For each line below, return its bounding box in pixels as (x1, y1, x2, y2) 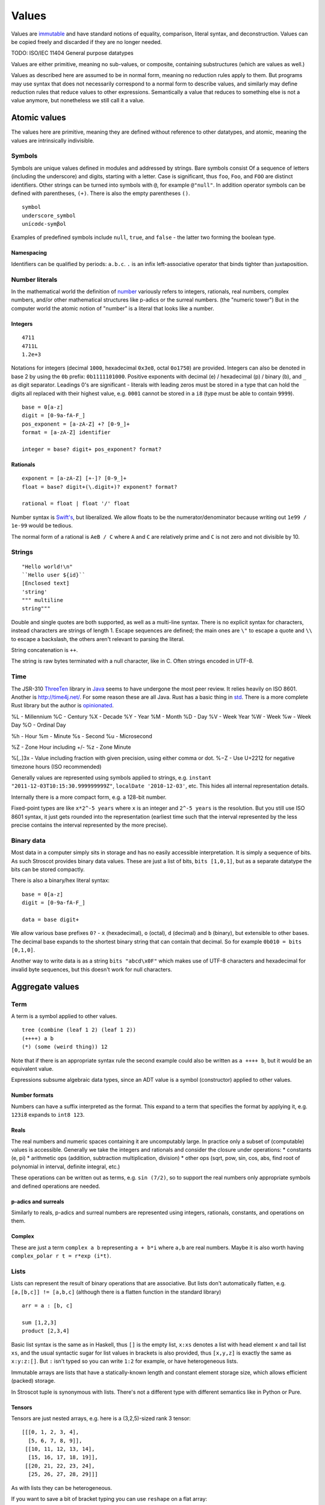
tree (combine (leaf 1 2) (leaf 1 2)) (22, 1026, 137, 1034)
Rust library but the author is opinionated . (11, 702, 114, 709)
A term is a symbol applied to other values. (11, 1013, 117, 1020)
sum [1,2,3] (22, 1319, 57, 1326)
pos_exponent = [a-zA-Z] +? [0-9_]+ (22, 420, 130, 427)
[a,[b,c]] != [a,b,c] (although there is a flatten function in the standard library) (11, 1288, 221, 1296)
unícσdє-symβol (22, 220, 67, 228)
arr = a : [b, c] (22, 1302, 73, 1309)
